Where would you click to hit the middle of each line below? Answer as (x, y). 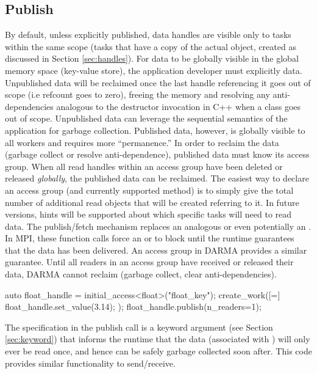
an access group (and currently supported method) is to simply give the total (149, 190)
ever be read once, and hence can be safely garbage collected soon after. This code (158, 351)
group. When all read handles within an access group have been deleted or (144, 166)
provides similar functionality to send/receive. (90, 363)
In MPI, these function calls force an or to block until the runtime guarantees (150, 238)
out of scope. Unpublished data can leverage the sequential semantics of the (146, 118)
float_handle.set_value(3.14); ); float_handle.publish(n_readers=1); (133, 306)
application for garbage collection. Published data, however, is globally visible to (155, 130)
